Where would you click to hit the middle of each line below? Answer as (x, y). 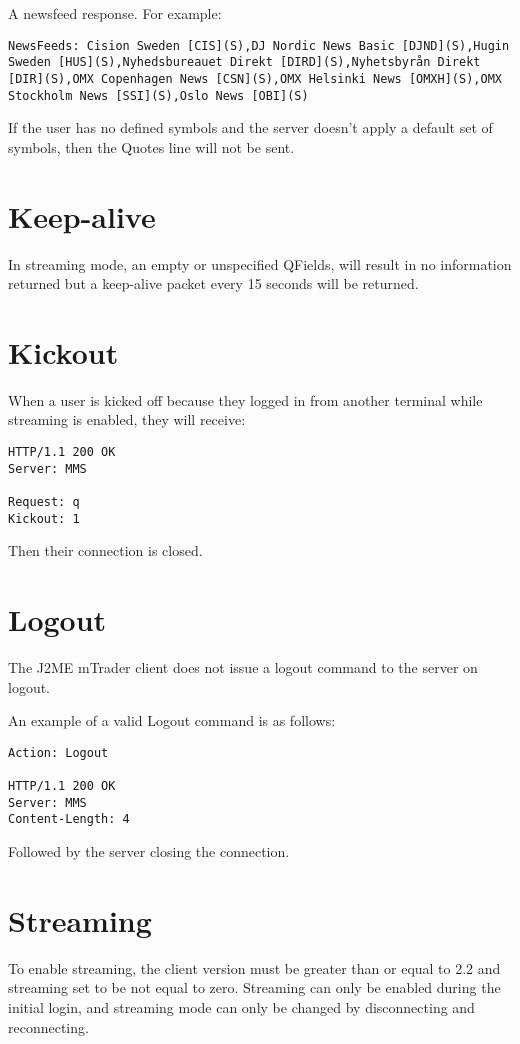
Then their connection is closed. (105, 550)
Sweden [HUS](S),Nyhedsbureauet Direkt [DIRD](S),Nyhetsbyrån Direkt (244, 62)
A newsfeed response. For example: (115, 13)
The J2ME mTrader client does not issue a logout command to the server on (243, 667)
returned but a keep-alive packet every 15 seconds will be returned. (213, 283)
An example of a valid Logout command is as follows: (172, 720)
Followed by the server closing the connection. (149, 851)
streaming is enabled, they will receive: (127, 419)
